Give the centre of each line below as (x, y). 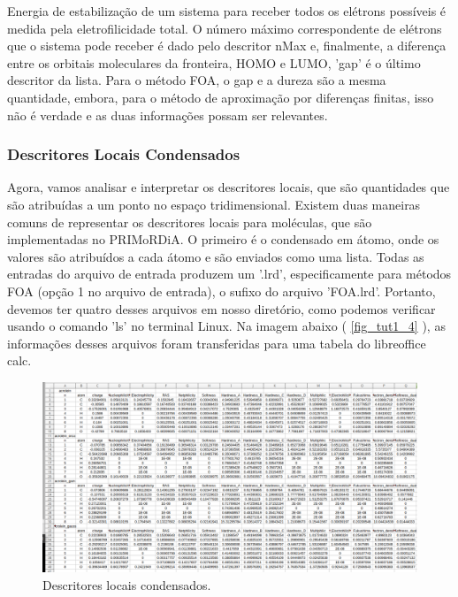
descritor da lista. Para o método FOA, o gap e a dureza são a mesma (197, 80)
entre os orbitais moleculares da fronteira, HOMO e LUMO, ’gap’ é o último (214, 62)
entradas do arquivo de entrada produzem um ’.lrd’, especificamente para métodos (229, 274)
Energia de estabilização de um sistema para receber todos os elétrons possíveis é (227, 11)
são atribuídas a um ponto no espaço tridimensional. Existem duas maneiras (214, 204)
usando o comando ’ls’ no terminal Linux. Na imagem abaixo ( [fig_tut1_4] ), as (226, 326)
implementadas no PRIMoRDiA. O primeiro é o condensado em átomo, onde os (223, 239)
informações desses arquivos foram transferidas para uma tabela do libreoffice (217, 343)
